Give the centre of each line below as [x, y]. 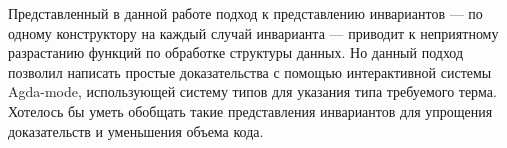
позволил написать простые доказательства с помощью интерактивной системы [250, 71]
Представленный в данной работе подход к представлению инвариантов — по [245, 13]
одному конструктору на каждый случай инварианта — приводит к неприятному [253, 32]
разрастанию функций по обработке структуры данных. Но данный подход [236, 52]
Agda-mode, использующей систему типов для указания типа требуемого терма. [252, 91]
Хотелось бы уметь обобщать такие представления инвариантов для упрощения [250, 110]
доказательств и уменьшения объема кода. [136, 130]
